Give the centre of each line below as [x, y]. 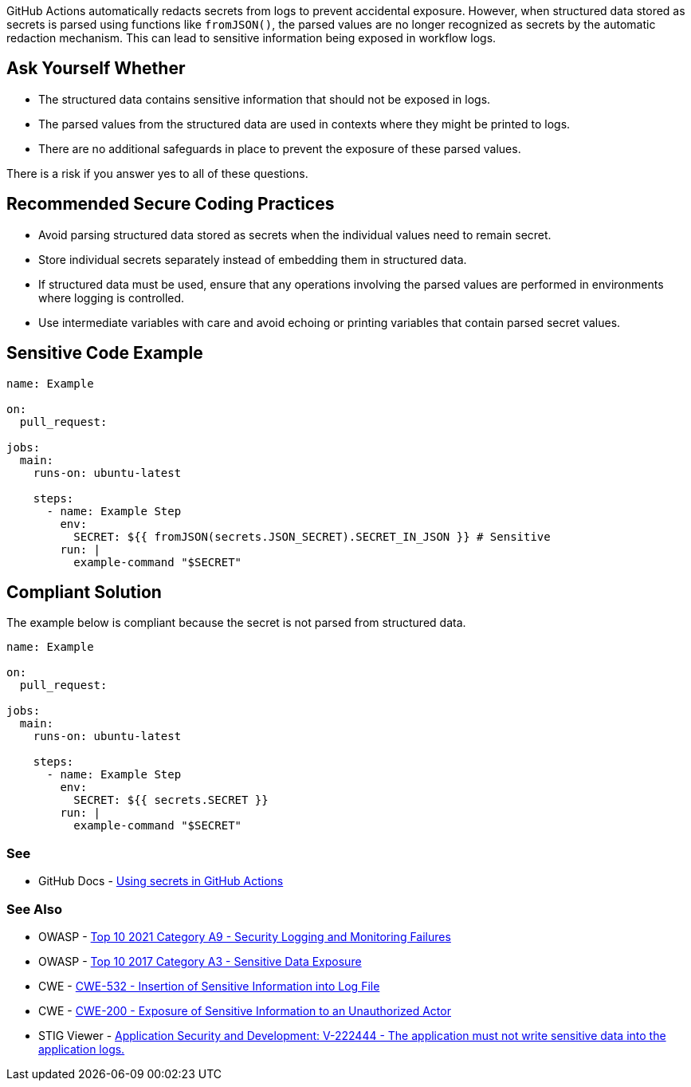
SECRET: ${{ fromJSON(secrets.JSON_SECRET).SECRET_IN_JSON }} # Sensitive [312, 536]
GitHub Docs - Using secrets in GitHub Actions [161, 881]
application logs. [82, 1049]
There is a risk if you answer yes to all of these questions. [157, 173]
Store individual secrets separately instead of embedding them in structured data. [253, 259]
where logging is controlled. [112, 297]
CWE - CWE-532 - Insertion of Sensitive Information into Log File [209, 986]
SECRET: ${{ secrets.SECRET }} [171, 800]
